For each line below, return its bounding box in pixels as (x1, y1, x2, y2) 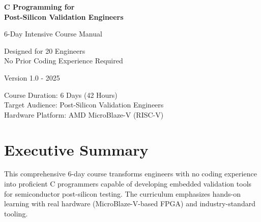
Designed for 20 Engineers (4, 45, 85, 56)
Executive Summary (4, 139, 149, 160)
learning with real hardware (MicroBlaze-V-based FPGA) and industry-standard (4, 198, 255, 209)
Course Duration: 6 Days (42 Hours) (4, 89, 118, 100)
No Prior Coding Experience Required (4, 55, 123, 66)
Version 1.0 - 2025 (4, 72, 60, 83)
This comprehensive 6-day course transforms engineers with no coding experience (4, 168, 257, 179)
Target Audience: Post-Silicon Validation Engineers (4, 99, 164, 110)
